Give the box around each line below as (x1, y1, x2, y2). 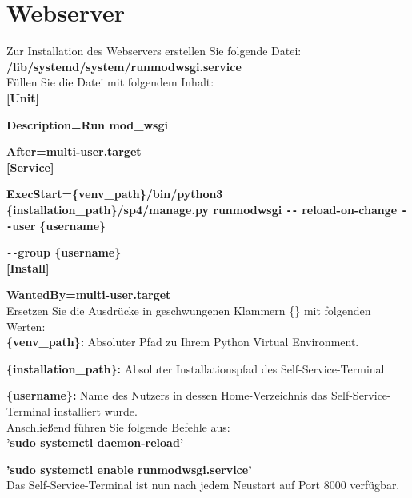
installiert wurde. (54, 403, 138, 419)
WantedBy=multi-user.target (6, 286, 171, 303)
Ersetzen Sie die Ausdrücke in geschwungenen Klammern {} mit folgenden (6, 302, 371, 319)
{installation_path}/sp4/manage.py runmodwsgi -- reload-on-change (6, 201, 398, 217)
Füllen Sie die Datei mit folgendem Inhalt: (6, 74, 214, 90)
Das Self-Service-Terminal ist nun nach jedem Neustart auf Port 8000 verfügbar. (6, 476, 400, 493)
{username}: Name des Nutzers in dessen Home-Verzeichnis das (6, 387, 328, 404)
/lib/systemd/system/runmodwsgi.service (6, 58, 242, 74)
